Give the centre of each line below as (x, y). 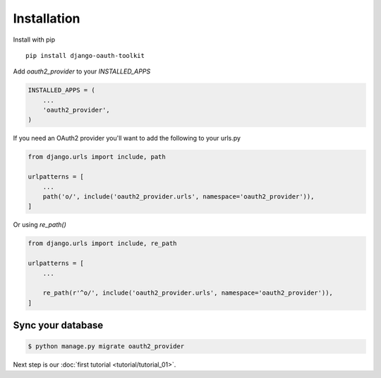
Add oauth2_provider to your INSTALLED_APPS (82, 71)
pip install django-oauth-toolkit (85, 55)
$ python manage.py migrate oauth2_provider (106, 347)
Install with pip (34, 40)
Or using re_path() (40, 225)
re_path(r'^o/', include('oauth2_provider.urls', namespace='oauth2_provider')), (188, 293)
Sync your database (58, 325)
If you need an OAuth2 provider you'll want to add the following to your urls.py (127, 138)
